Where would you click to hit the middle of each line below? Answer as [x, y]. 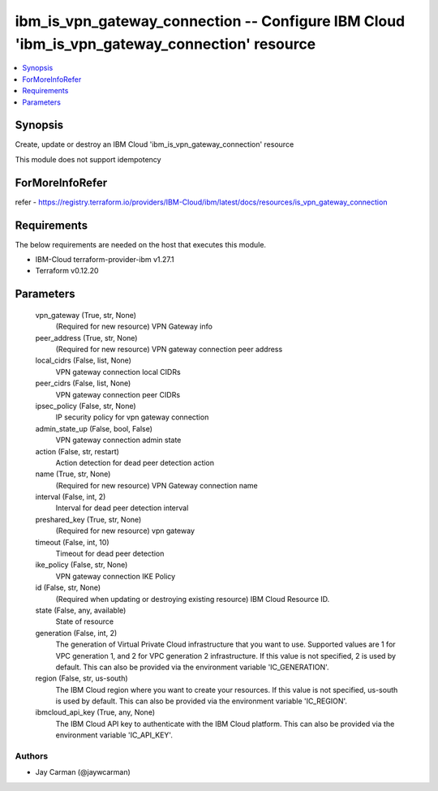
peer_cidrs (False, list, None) [83, 383]
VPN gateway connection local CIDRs [118, 372]
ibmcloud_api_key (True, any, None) [95, 712]
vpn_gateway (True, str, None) [86, 315]
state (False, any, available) [81, 610]
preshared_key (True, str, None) [88, 519]
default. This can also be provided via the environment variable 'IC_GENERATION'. [192, 667]
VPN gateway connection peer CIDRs [118, 394]
